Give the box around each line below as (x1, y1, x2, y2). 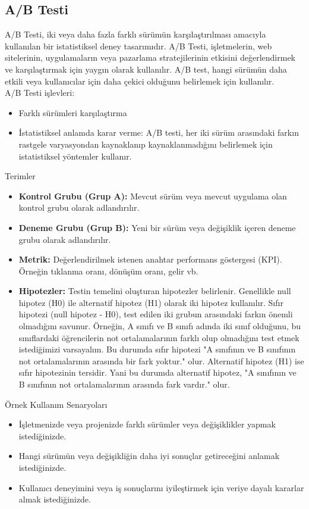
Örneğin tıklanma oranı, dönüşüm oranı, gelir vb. (18, 264, 198, 277)
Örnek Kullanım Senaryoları (5, 398, 108, 410)
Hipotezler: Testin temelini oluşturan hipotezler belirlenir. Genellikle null (18, 285, 291, 297)
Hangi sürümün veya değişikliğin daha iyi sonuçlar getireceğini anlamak (18, 449, 280, 462)
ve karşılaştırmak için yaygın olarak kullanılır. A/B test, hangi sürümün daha (5, 63, 287, 75)
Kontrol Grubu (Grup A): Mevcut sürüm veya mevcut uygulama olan (18, 189, 287, 202)
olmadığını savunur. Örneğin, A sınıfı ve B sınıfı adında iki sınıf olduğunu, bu (18, 320, 301, 332)
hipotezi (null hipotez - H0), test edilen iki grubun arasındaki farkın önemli (18, 308, 293, 320)
